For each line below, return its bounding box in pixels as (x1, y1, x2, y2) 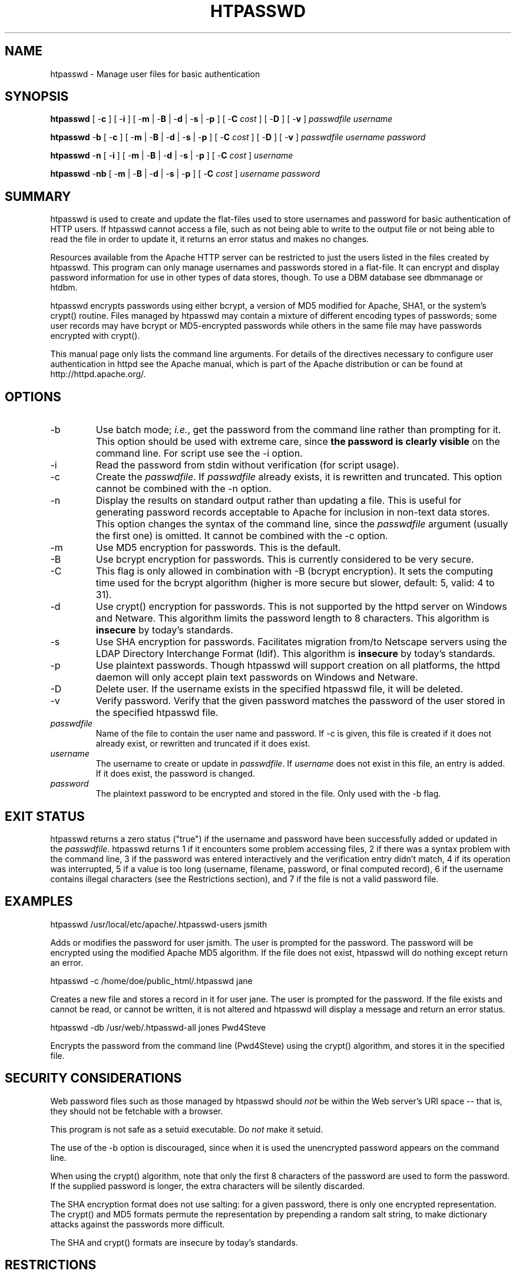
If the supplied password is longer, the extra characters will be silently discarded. (50, 1180, 365, 1191)
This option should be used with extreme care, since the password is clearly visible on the (95, 435, 500, 448)
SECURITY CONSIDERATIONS (5, 1071, 182, 1086)
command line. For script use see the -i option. (95, 447, 303, 460)
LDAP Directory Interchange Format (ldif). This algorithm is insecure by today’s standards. (95, 648, 495, 660)
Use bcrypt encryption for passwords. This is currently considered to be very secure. (95, 553, 474, 566)
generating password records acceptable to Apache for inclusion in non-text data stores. (95, 506, 490, 519)
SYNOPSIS (5, 89, 69, 104)
